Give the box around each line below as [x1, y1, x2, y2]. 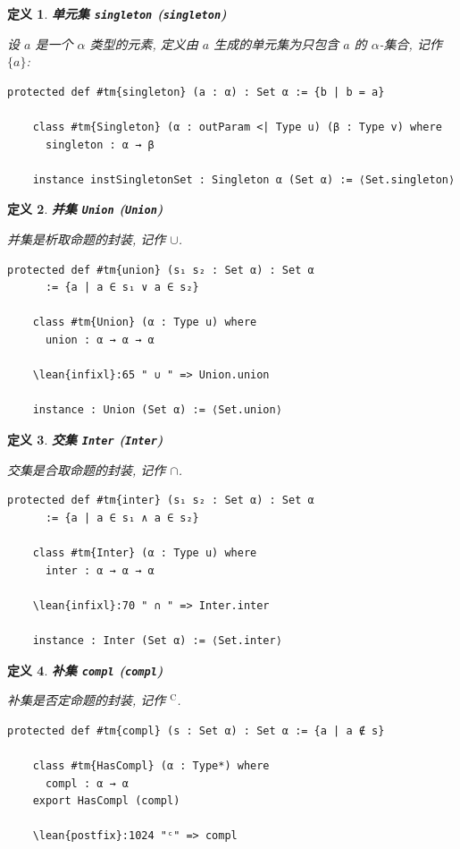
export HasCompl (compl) [32, 794, 180, 808]
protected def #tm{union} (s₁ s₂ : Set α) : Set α [7, 263, 314, 276]
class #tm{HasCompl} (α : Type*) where [32, 760, 270, 773]
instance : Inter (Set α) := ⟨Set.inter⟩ [32, 634, 282, 647]
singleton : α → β [45, 138, 155, 151]
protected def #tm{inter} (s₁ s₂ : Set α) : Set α [7, 494, 314, 507]
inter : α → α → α [45, 564, 155, 577]
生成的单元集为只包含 [213, 34, 339, 53]
